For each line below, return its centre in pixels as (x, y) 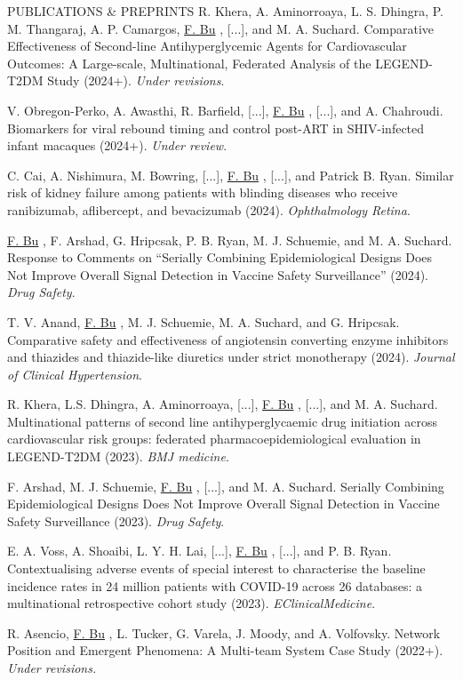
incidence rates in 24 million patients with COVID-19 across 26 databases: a (215, 585)
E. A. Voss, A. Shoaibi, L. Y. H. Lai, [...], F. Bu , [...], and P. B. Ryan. (200, 551)
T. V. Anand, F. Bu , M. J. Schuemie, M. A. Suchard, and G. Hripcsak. (204, 321)
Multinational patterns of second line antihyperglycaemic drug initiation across (222, 421)
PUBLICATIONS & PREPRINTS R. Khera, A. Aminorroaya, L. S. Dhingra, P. (225, 11)
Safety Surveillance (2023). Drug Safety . (116, 520)
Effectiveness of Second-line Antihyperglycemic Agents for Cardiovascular (207, 46)
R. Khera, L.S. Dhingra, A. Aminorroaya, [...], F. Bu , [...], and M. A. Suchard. (223, 404)
